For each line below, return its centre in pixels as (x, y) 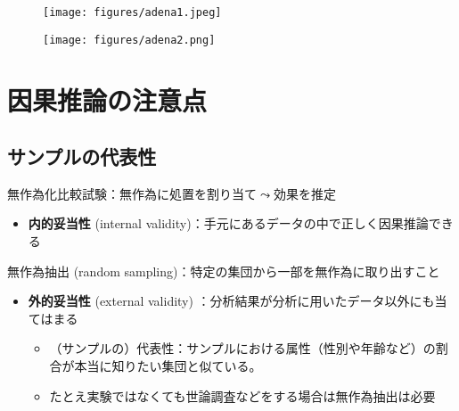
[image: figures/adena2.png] (129, 40)
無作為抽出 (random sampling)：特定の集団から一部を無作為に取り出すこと (224, 271)
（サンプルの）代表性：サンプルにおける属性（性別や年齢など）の (242, 348)
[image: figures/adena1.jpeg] (132, 12)
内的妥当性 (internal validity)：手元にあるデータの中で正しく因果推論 (228, 223)
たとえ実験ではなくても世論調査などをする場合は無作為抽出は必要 (242, 395)
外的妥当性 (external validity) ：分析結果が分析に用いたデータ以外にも (231, 301)
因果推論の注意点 (107, 99)
